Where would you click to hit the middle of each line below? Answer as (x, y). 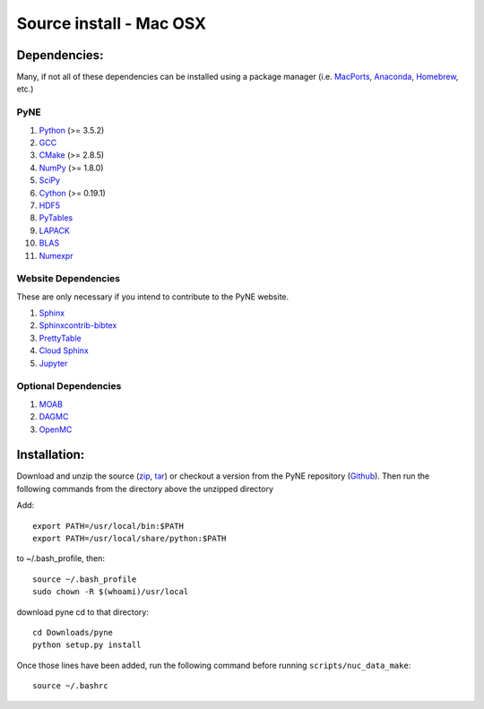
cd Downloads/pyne (73, 632)
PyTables (56, 218)
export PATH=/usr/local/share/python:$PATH (130, 538)
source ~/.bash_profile (85, 579)
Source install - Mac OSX (112, 23)
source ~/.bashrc (70, 686)
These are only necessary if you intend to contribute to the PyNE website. (153, 297)
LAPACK (55, 230)
